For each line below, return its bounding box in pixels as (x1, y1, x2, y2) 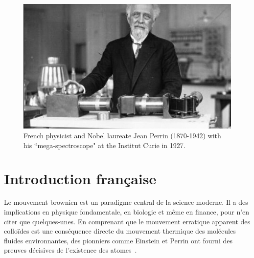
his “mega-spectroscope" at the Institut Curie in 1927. (23, 140, 185, 150)
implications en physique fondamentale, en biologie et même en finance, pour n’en (4, 206, 250, 216)
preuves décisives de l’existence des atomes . (4, 245, 137, 255)
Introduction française (4, 169, 157, 189)
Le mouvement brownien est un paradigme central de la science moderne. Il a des (4, 197, 248, 207)
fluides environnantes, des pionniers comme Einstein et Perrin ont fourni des (4, 235, 232, 245)
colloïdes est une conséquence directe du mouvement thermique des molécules (4, 226, 236, 236)
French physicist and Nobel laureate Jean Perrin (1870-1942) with (23, 130, 221, 141)
